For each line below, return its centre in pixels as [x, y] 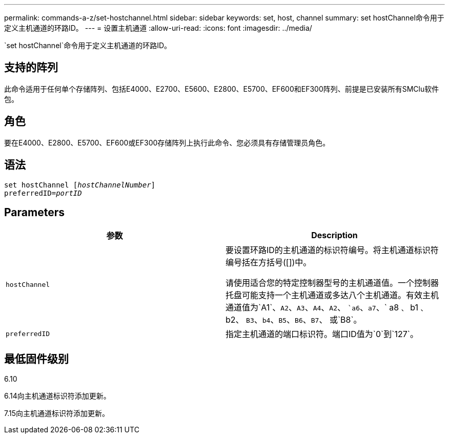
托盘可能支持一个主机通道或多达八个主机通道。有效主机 [332, 295]
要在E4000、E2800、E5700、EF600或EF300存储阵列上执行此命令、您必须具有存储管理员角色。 [167, 142]
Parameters [34, 212]
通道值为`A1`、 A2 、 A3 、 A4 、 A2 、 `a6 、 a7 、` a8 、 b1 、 [326, 308]
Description [334, 235]
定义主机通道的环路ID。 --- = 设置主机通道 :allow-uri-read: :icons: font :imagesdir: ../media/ [158, 28]
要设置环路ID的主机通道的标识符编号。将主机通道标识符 [332, 250]
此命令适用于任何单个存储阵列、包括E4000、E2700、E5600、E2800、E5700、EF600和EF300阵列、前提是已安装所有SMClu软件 [222, 89]
